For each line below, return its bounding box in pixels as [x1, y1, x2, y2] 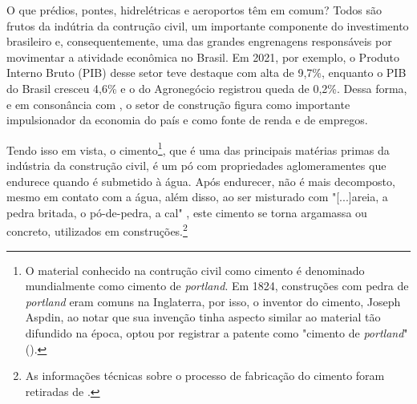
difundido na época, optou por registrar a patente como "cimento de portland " [25, 325, 408, 341]
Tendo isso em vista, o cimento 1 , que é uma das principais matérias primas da [6, 139, 390, 158]
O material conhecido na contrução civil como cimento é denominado [25, 261, 365, 278]
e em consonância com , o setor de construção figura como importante [6, 95, 350, 112]
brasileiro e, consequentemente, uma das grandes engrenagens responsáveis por [6, 33, 392, 50]
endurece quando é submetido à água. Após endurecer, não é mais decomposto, [6, 172, 395, 189]
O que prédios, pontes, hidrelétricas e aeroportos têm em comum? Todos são [6, 2, 383, 18]
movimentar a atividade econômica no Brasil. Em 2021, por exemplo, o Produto [6, 48, 400, 65]
